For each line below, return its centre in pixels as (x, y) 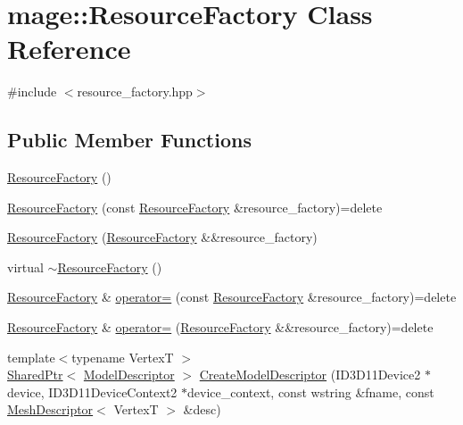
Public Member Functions (129, 140)
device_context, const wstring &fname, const (311, 392)
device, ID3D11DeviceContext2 (92, 392)
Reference (69, 49)
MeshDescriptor (50, 409)
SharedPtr (35, 375)
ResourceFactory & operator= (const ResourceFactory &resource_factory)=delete (232, 297)
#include (32, 92)
